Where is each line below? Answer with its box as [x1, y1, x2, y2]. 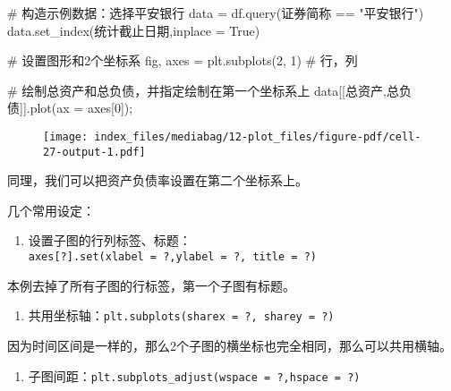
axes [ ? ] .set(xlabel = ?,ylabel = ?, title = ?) [28, 251, 317, 264]
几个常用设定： [7, 200, 95, 219]
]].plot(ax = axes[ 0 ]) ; [20, 98, 133, 117]
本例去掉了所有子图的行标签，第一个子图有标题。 [7, 276, 295, 294]
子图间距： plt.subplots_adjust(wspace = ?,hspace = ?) [28, 366, 361, 385]
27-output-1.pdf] [43, 145, 146, 158]
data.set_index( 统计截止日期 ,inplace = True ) [7, 21, 260, 39]
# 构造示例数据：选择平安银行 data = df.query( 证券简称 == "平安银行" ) [7, 4, 424, 21]
